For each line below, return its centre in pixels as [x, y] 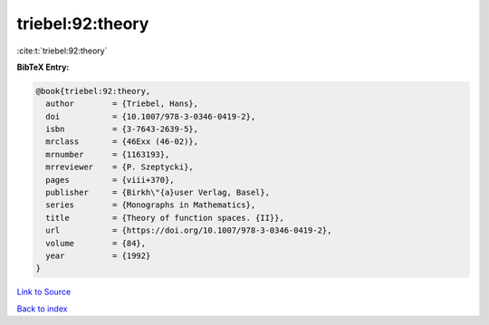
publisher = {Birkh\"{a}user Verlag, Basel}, [158, 193]
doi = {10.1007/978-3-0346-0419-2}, [151, 116]
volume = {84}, [96, 243]
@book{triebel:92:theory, [93, 91]
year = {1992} [98, 256]
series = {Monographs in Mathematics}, [151, 205]
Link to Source [44, 292]
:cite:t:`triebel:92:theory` [62, 51]
